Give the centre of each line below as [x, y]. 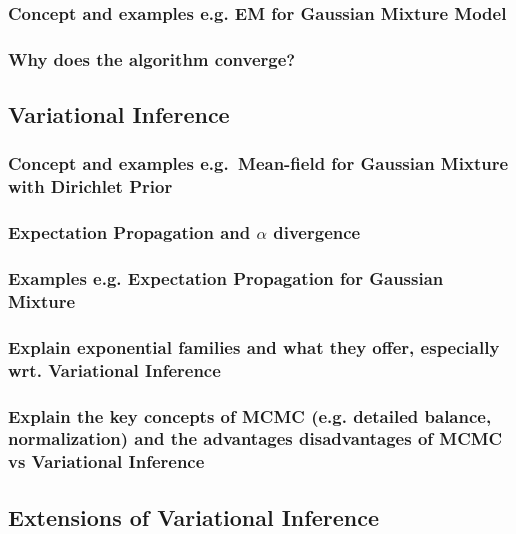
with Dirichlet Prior [90, 186]
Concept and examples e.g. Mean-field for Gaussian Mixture [258, 163]
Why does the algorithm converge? [152, 58]
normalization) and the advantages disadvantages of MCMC [255, 438]
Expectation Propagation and [129, 232]
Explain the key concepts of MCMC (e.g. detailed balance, [250, 415]
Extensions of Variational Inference [193, 516]
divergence [317, 232]
